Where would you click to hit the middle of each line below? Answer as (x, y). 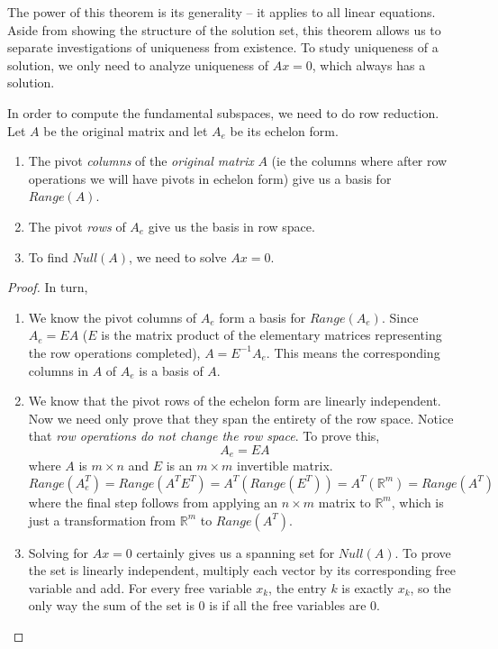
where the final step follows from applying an (153, 502)
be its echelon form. (284, 130)
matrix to (344, 502)
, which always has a (369, 64)
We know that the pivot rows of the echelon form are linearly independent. (235, 401)
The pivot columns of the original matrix (141, 161)
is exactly (367, 587)
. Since (400, 317)
